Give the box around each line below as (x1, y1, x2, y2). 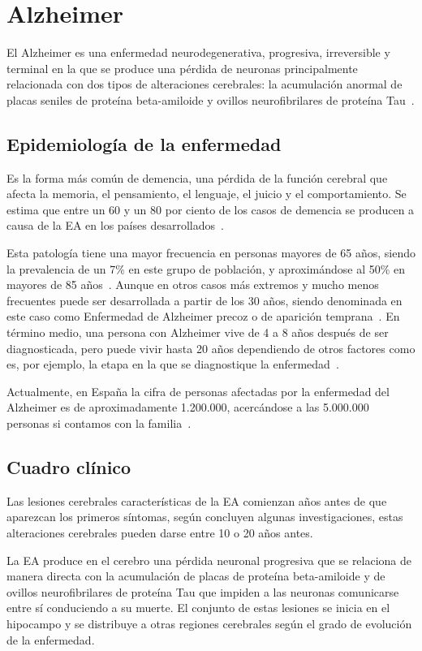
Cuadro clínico (6, 455, 131, 479)
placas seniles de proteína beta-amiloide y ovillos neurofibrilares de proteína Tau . (6, 91, 415, 108)
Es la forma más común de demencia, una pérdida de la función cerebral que (6, 169, 388, 186)
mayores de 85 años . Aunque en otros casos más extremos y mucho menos (6, 276, 379, 293)
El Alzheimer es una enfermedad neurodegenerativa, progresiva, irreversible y (6, 44, 390, 61)
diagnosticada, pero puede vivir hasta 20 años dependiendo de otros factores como (6, 339, 416, 356)
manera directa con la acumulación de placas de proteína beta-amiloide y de (6, 567, 385, 584)
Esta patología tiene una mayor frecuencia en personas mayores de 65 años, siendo (6, 244, 416, 261)
